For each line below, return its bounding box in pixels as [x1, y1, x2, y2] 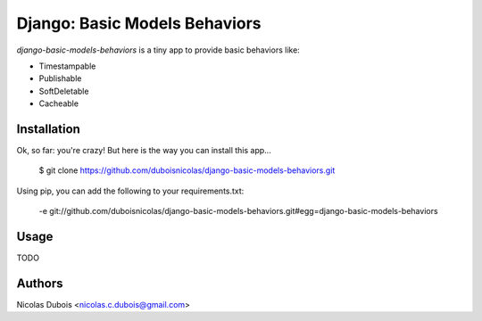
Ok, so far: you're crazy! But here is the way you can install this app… [16, 145, 271, 156]
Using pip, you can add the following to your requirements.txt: [16, 185, 245, 196]
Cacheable [38, 98, 79, 109]
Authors [16, 276, 63, 291]
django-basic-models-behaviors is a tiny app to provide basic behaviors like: [16, 45, 301, 55]
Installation [16, 121, 80, 136]
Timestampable [38, 61, 96, 71]
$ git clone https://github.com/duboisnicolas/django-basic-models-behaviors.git [38, 165, 336, 176]
